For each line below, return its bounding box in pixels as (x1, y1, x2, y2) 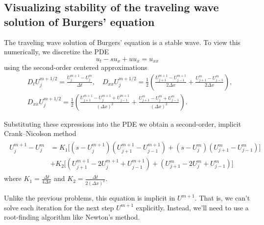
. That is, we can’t (194, 193, 250, 203)
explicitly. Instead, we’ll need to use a (136, 202, 249, 212)
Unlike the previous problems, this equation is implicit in (4, 193, 175, 203)
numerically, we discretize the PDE (4, 46, 109, 57)
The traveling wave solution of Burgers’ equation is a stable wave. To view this (4, 37, 240, 47)
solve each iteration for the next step (4, 202, 114, 212)
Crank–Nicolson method (4, 128, 76, 138)
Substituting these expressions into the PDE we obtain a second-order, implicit (4, 118, 241, 129)
